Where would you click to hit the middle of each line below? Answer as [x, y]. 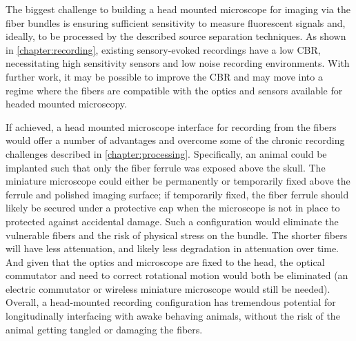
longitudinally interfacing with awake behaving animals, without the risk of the [173, 316]
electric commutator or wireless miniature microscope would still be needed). [168, 288]
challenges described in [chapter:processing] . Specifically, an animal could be [166, 153]
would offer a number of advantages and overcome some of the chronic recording [175, 140]
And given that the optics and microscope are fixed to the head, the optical [165, 261]
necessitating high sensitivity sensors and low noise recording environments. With [178, 63]
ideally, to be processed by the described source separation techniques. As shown [176, 36]
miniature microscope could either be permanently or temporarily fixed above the [178, 181]
